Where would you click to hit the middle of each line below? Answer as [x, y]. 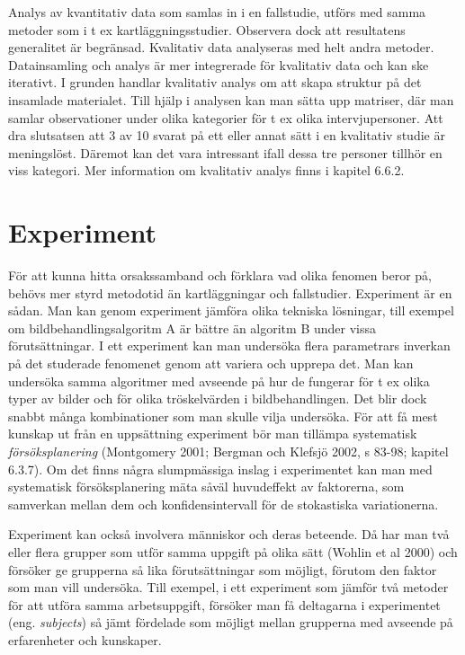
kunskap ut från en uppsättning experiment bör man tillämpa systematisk [213, 434]
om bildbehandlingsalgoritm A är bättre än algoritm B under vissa [192, 327]
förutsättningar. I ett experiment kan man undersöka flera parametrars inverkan [229, 345]
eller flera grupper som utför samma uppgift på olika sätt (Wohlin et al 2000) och [233, 551]
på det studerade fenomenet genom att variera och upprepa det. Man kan [211, 363]
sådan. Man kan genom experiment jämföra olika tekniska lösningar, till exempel [231, 310]
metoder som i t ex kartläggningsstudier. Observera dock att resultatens [207, 29]
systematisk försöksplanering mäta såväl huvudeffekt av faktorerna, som [206, 487]
